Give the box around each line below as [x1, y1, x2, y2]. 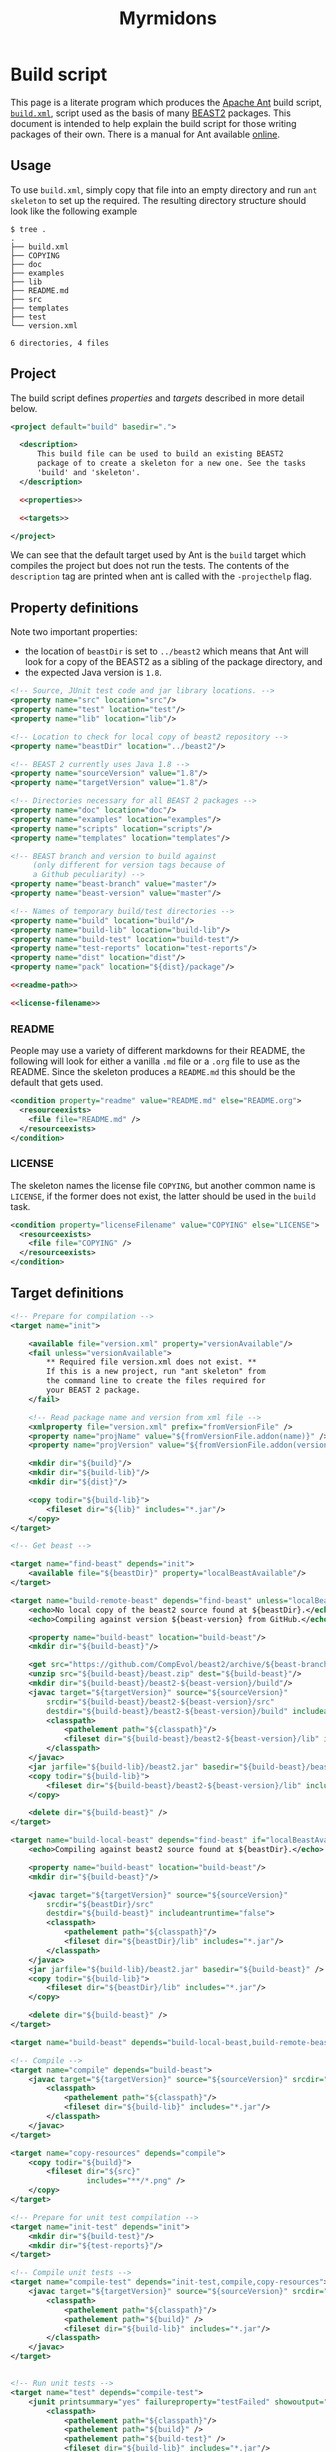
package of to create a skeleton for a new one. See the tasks [36, 458, 307, 469]
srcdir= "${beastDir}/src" [46, 1899, 155, 1909]
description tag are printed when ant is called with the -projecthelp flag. [10, 570, 312, 582]
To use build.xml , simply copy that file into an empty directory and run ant [10, 183, 318, 196]
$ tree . [10, 224, 47, 234]
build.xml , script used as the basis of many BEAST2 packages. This [10, 107, 292, 119]
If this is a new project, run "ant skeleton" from [46, 1367, 267, 1377]
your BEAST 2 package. [46, 1385, 141, 1396]
